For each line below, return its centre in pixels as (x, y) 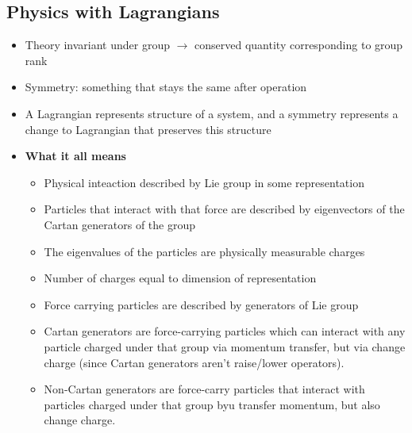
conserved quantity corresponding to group (299, 45)
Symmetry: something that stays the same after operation (166, 87)
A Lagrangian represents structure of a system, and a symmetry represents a (212, 113)
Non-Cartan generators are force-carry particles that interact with (204, 389)
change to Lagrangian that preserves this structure (148, 129)
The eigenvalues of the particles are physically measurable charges (204, 251)
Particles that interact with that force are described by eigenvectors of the (224, 209)
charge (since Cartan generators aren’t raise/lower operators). (194, 362)
